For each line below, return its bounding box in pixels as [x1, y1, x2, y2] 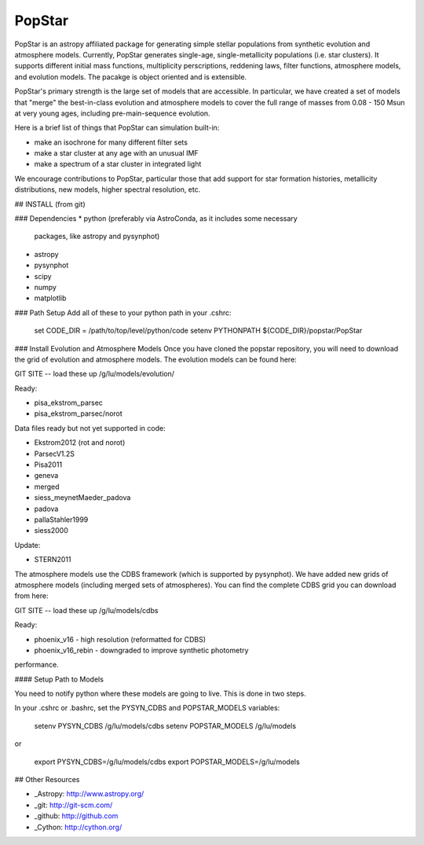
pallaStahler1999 [34, 515, 89, 524]
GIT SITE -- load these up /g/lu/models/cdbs [14, 605, 159, 615]
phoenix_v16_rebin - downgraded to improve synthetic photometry [34, 645, 249, 655]
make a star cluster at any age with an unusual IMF [34, 149, 199, 158]
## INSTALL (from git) [14, 199, 86, 208]
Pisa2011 [34, 460, 63, 469]
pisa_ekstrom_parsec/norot [34, 409, 123, 418]
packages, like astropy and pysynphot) [34, 232, 160, 241]
